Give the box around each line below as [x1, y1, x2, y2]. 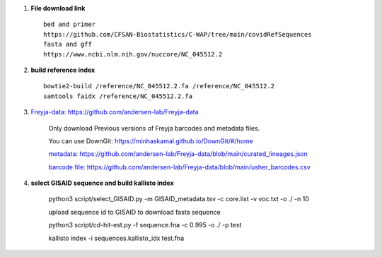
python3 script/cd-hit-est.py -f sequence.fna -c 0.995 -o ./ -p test [48, 221, 242, 229]
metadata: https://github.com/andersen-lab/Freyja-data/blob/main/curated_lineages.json [48, 150, 308, 158]
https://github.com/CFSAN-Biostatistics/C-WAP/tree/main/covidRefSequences [43, 30, 312, 38]
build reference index [30, 66, 95, 74]
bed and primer [43, 20, 96, 28]
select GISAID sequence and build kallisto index [30, 179, 174, 187]
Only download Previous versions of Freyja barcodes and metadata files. [48, 124, 260, 132]
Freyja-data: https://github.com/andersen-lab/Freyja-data [30, 108, 199, 116]
